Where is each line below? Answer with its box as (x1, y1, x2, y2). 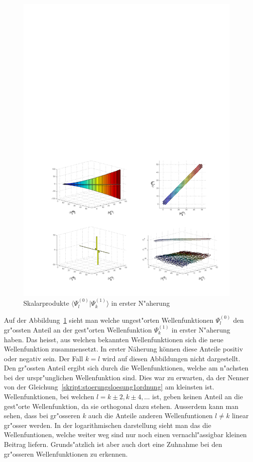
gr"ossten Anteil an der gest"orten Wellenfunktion (4, 324, 152, 334)
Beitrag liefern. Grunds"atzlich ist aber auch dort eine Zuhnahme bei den (4, 439, 222, 449)
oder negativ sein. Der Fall (4, 353, 83, 363)
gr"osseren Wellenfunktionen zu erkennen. (4, 448, 128, 459)
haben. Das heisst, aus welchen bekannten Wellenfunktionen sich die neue (4, 334, 223, 344)
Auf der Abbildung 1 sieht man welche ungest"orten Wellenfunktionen (4, 314, 214, 325)
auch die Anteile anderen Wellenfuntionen (88, 410, 213, 421)
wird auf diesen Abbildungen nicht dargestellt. (102, 353, 240, 363)
